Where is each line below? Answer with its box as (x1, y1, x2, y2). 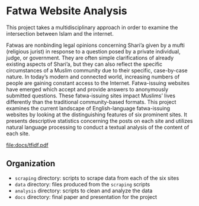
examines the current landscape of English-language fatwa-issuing (6, 104, 171, 112)
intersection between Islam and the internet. (6, 30, 114, 37)
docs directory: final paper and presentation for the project (14, 193, 158, 200)
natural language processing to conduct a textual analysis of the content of (6, 123, 190, 131)
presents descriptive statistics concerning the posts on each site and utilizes (6, 117, 193, 124)
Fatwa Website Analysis (6, 4, 127, 18)
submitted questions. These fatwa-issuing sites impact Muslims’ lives (6, 92, 176, 99)
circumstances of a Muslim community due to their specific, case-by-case (6, 66, 188, 74)
